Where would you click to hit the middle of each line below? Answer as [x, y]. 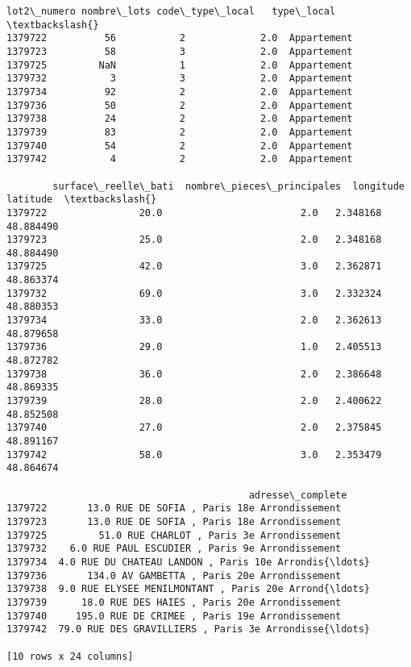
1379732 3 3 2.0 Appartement [180, 79]
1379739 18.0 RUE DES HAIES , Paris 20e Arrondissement [174, 602]
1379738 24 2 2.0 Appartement [180, 119]
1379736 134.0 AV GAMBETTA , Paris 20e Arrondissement [174, 575]
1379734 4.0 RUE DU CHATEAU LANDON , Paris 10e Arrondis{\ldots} [189, 562]
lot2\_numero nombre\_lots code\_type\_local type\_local [171, 11]
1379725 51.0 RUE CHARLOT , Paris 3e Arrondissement [174, 535]
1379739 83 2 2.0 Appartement [180, 132]
